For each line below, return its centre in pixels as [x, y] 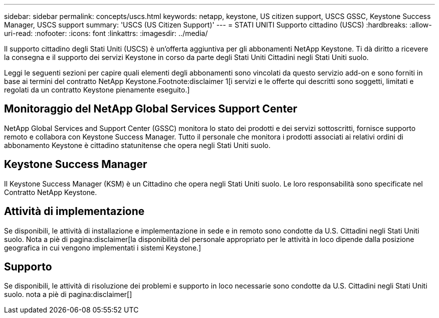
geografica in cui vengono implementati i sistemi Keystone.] [103, 247]
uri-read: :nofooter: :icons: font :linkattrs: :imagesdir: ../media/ [106, 33]
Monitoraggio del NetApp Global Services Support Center [151, 109]
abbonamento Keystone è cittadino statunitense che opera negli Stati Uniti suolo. [137, 145]
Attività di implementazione [74, 211]
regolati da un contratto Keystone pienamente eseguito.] [97, 90]
